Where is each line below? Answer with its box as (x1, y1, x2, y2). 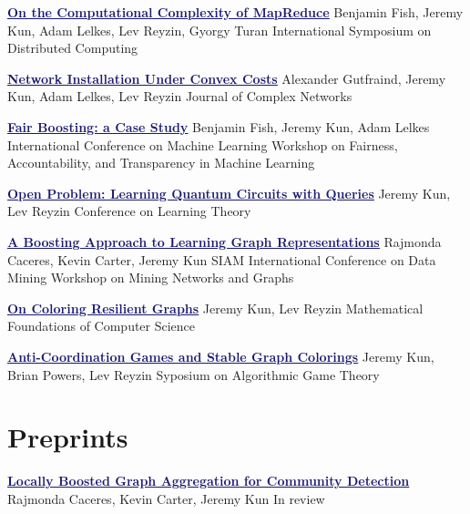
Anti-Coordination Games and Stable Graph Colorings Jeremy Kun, (7, 346, 434, 365)
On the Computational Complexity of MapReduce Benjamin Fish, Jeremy (7, 3, 464, 21)
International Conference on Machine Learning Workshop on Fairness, (7, 135, 398, 154)
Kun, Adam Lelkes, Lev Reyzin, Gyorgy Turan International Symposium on (7, 20, 432, 39)
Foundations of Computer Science (7, 316, 196, 335)
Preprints (7, 418, 128, 456)
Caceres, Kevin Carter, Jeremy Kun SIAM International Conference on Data (7, 250, 436, 269)
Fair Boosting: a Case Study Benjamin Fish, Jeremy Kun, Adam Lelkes (7, 117, 430, 136)
